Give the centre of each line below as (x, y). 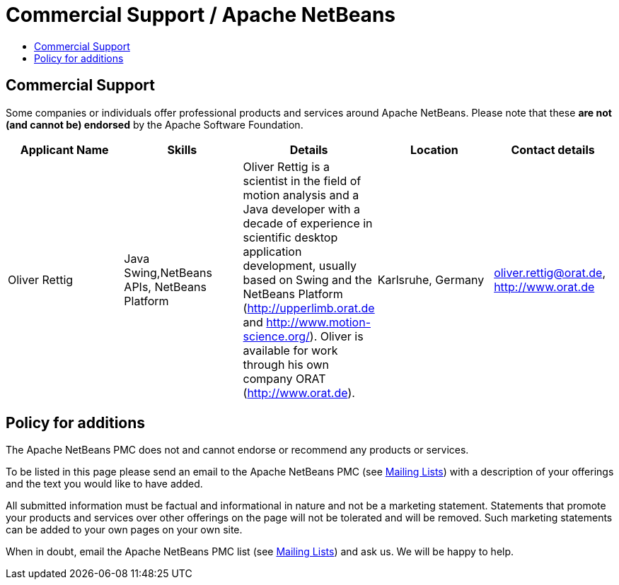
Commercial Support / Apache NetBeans (201, 15)
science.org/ (276, 336)
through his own (286, 364)
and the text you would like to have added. (104, 484)
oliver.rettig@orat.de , (550, 272)
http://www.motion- (318, 322)
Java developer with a (301, 209)
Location (434, 149)
